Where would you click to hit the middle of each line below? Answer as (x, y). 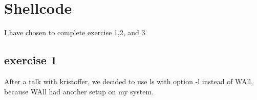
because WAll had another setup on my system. (79, 91)
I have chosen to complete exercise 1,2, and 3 (75, 32)
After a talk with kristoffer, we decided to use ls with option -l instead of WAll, (129, 81)
